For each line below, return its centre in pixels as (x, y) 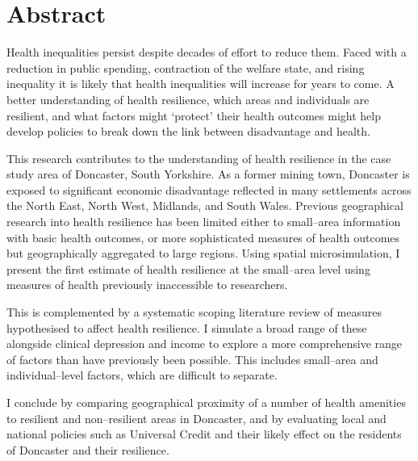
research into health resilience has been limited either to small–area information (204, 222)
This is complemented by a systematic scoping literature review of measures (194, 312)
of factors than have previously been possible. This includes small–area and (192, 359)
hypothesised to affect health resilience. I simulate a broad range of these (187, 327)
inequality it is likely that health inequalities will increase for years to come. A (201, 84)
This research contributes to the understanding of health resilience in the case (199, 158)
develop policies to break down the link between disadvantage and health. (188, 131)
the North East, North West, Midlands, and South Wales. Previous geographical (205, 205)
